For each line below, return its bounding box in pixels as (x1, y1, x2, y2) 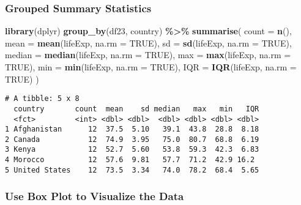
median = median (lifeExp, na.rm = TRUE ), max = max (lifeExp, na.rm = (5, 48, 291, 61)
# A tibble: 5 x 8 (5, 94, 80, 103)
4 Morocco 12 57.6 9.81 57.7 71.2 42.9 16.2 (5, 155, 255, 165)
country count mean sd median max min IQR (13, 104, 259, 113)
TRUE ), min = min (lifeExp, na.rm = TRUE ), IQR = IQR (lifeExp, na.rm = (5, 61, 297, 73)
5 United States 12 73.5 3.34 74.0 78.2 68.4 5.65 (5, 165, 259, 174)
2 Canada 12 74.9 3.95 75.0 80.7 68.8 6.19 (5, 135, 259, 144)
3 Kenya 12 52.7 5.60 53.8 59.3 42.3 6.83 (5, 145, 259, 154)
